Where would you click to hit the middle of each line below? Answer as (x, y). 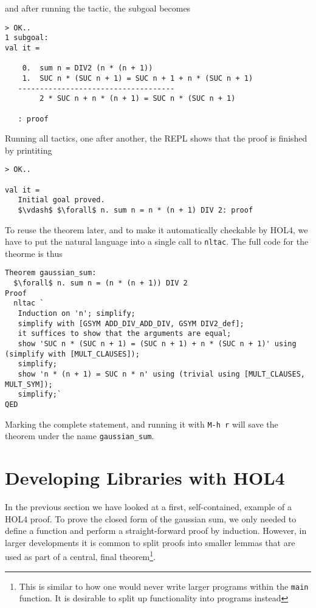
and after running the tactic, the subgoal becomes (98, 8)
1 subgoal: (27, 38)
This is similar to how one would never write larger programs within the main (164, 586)
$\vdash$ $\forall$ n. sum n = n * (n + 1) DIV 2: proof (136, 210)
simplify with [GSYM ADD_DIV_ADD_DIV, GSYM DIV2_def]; (131, 323)
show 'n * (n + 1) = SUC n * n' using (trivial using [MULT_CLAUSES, (161, 374)
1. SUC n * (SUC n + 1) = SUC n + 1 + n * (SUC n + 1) (138, 78)
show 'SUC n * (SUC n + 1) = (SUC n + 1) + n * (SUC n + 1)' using (157, 344)
